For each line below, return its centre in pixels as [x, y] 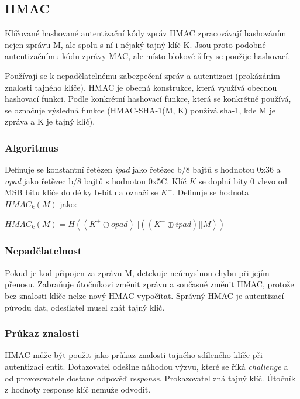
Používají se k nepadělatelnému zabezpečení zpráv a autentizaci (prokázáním [142, 75]
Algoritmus [32, 147]
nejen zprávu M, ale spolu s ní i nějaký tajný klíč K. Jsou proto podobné [135, 44]
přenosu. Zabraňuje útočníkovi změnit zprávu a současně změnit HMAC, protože [149, 284]
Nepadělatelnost [44, 251]
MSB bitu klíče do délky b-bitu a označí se [81, 192]
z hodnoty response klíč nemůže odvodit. [78, 389]
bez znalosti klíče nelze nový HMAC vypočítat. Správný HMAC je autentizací [144, 295]
